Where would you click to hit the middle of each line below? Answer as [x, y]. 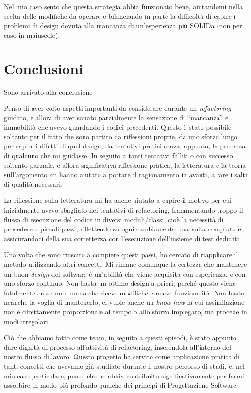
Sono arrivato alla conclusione [48, 91]
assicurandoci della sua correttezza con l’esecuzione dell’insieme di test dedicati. [123, 238]
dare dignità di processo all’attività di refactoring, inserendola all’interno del [117, 347]
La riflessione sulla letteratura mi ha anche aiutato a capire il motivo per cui [118, 200]
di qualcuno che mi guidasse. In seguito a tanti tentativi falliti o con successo [118, 156]
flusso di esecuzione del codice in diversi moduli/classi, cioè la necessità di [114, 219]
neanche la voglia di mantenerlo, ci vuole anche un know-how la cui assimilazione [124, 302]
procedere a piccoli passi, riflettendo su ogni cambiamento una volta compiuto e [123, 229]
